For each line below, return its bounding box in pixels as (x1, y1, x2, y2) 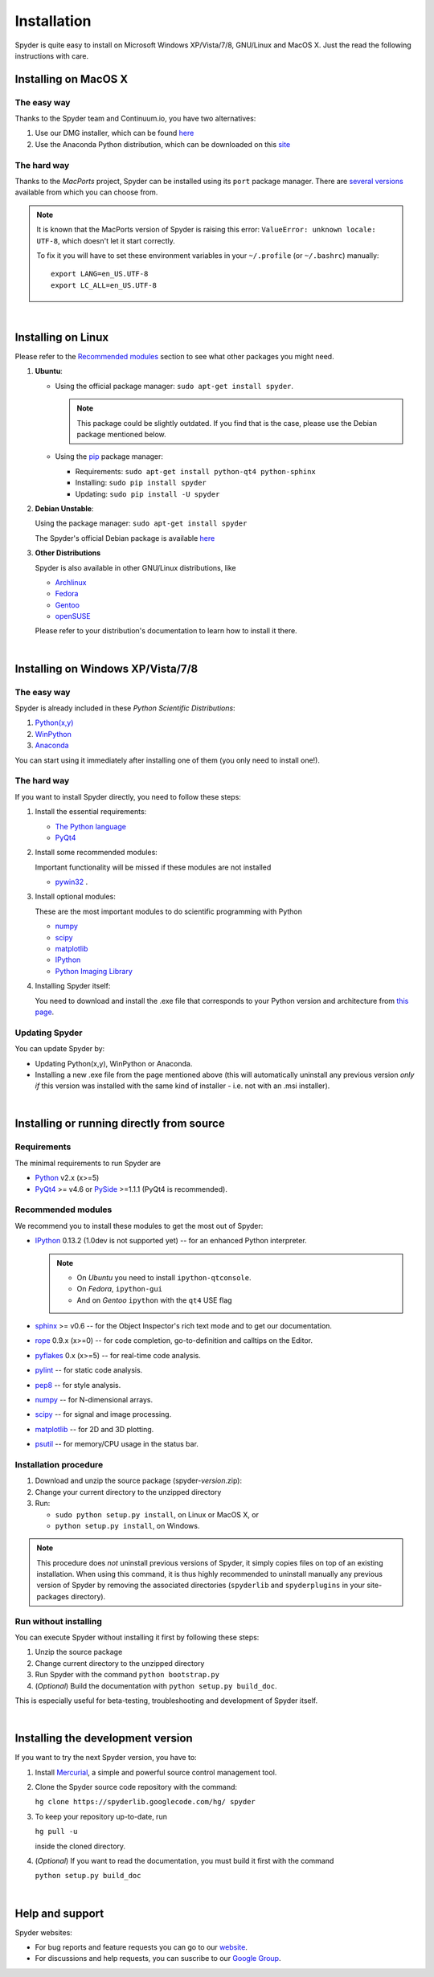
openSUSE (55, 612, 92, 621)
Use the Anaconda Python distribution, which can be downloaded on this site (35, 139, 291, 149)
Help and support (14, 1906, 104, 1920)
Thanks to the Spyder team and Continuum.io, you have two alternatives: (14, 113, 256, 124)
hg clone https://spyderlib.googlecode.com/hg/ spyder (35, 1797, 256, 1807)
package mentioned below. (76, 430, 166, 439)
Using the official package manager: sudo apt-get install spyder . (55, 381, 293, 391)
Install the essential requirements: (35, 807, 147, 817)
